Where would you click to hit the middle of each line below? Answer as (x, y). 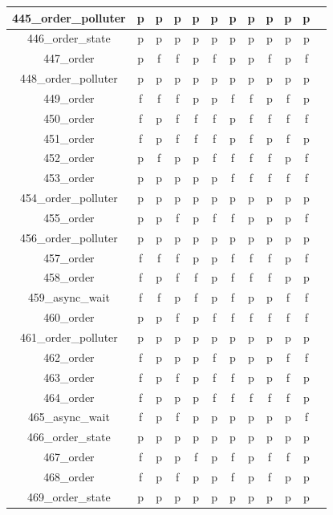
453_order (69, 178)
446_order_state (69, 38)
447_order (69, 58)
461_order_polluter (69, 337)
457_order (69, 257)
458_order (69, 277)
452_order (69, 158)
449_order (69, 97)
